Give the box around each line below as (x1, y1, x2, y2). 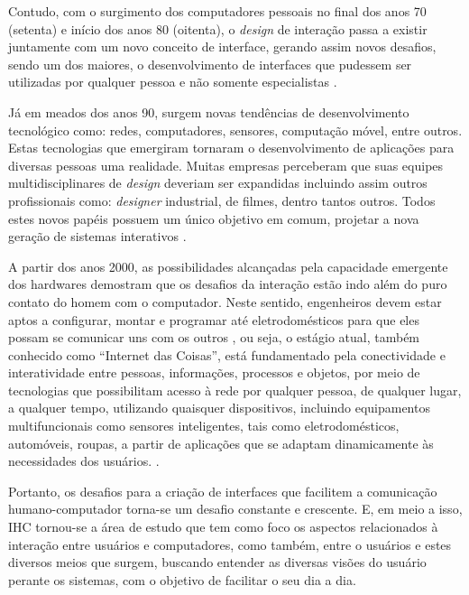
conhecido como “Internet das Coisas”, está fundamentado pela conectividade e (8, 345, 446, 364)
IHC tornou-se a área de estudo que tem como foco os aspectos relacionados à (8, 517, 438, 536)
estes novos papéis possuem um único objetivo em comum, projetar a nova (8, 209, 419, 228)
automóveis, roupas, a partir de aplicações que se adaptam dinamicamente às (8, 433, 434, 452)
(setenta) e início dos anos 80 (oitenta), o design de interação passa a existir (8, 19, 428, 38)
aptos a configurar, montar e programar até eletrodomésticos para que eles (8, 310, 419, 329)
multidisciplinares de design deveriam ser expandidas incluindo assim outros (8, 173, 428, 192)
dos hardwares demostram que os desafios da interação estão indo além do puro (8, 274, 447, 293)
